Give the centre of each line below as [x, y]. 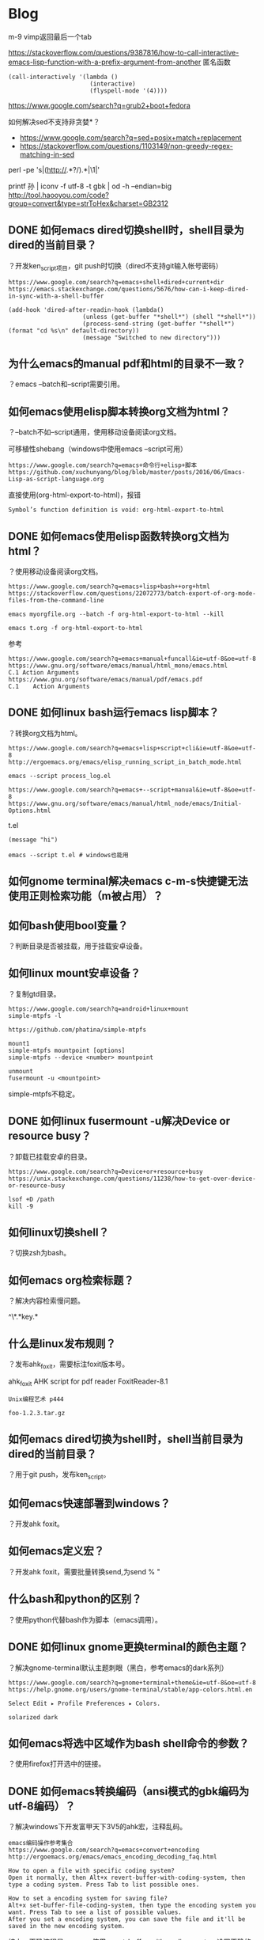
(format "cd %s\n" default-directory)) [74, 330]
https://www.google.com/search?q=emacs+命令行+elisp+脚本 [103, 465]
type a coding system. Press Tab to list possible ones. [104, 1885]
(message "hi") [33, 840]
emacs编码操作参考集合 [41, 1843]
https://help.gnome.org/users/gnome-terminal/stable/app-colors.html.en [130, 1689]
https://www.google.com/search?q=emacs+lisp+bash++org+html [109, 587]
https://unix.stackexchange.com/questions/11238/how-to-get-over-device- [132, 1179]
